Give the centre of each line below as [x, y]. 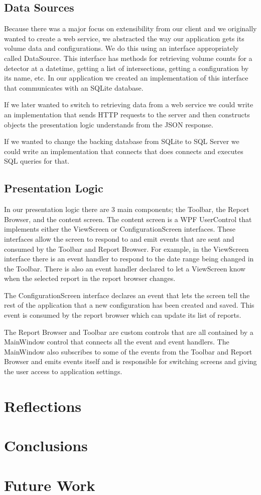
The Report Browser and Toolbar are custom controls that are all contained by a [129, 332]
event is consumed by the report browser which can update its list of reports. [123, 315]
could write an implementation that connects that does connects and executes [124, 151]
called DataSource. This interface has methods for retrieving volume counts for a [128, 58]
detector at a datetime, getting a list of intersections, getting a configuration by [126, 68]
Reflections [43, 406]
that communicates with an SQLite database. [74, 87]
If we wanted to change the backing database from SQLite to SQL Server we [122, 141]
